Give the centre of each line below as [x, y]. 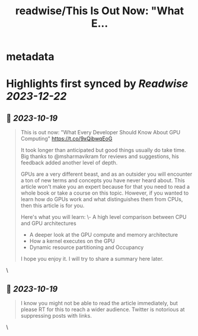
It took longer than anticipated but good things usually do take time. [103, 150]
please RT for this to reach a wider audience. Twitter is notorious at [103, 309]
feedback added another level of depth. [69, 163]
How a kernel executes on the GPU [72, 241]
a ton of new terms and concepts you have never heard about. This [103, 180]
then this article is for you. [52, 206]
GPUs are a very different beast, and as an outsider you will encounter [106, 174]
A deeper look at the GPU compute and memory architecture [104, 235]
